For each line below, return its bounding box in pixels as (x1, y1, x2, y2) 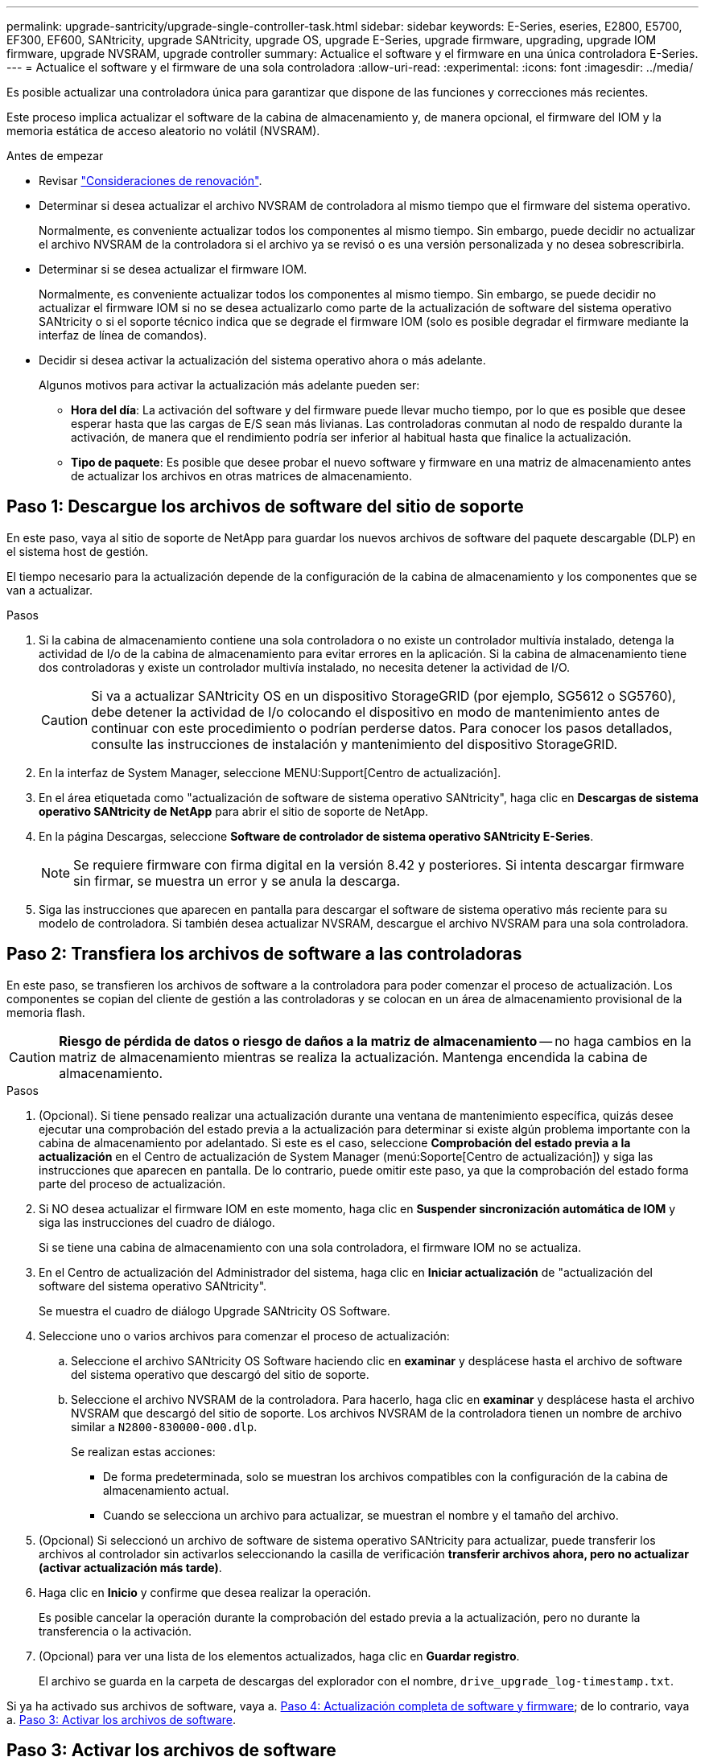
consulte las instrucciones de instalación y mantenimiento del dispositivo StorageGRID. (91, 735, 618, 752)
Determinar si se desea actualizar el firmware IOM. (39, 262, 307, 276)
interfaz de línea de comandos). (39, 328, 208, 342)
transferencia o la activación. (39, 1623, 192, 1638)
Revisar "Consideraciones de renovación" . (39, 174, 262, 187)
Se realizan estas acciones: (71, 1444, 216, 1459)
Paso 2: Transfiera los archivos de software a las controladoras (6, 944, 522, 965)
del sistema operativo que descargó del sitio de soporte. (71, 1367, 369, 1381)
